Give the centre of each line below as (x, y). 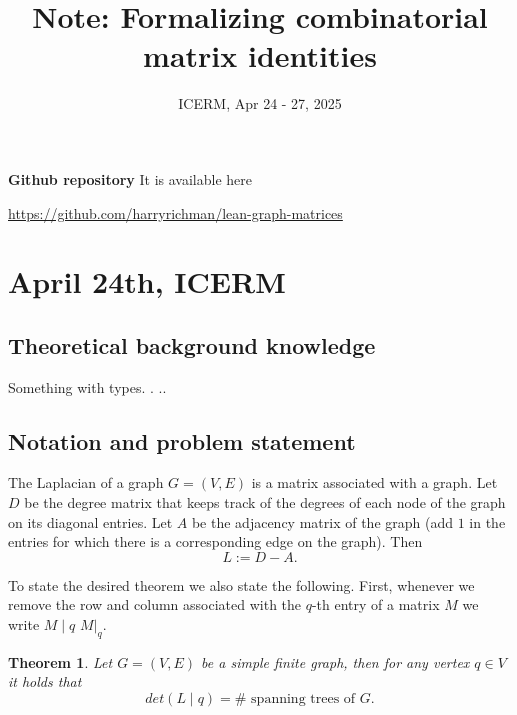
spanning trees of (303, 699)
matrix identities (260, 55)
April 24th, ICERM (147, 281)
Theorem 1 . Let (60, 661)
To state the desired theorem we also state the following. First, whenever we (241, 584)
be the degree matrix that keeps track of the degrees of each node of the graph (265, 502)
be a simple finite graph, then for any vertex (335, 661)
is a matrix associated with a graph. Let (374, 482)
